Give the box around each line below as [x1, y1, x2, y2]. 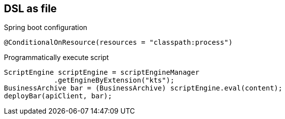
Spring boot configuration [4, 23, 87, 32]
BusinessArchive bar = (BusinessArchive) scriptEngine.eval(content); [4, 84, 283, 92]
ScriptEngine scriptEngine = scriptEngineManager [4, 68, 200, 77]
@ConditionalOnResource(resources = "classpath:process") [4, 38, 233, 47]
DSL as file [4, 2, 57, 15]
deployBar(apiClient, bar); [4, 92, 112, 100]
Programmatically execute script [4, 53, 109, 62]
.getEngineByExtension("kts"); [54, 76, 175, 85]
